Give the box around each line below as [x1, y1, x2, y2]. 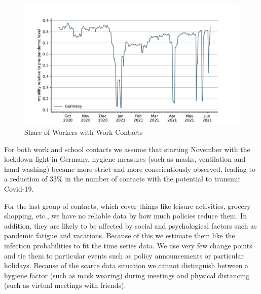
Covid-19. [4, 183, 34, 194]
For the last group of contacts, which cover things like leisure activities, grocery [4, 200, 251, 211]
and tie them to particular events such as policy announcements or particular [4, 250, 244, 261]
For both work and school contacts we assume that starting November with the [4, 143, 250, 154]
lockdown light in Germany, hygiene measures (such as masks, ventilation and [4, 154, 246, 164]
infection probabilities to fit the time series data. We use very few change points [4, 240, 252, 251]
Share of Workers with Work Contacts [24, 127, 143, 137]
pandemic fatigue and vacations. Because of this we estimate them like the [4, 230, 235, 241]
